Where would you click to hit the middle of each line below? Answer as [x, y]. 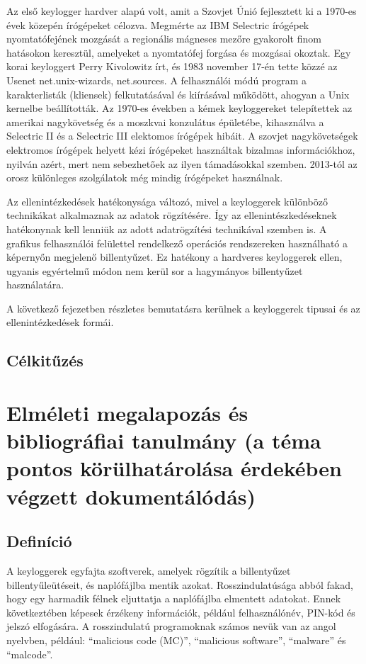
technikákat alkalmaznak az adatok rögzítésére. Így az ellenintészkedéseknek [172, 215]
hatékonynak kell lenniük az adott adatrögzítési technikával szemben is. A [167, 229]
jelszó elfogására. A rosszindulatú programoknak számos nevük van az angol [171, 626]
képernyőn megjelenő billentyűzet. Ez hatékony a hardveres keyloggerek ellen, [175, 257]
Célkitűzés [45, 360]
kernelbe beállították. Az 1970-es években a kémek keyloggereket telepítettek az [179, 108]
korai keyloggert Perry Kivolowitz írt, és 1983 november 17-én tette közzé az [172, 66]
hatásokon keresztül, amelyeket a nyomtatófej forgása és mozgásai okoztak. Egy [179, 52]
